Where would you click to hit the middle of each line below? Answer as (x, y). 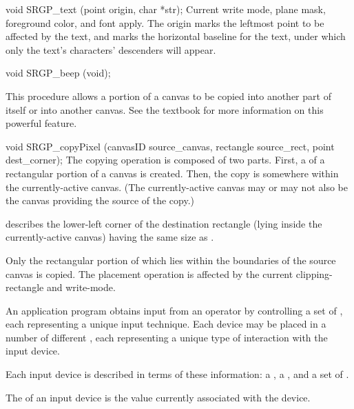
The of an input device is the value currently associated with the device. (158, 397)
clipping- (314, 273)
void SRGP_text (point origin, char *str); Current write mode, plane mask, (166, 9)
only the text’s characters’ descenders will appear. (111, 49)
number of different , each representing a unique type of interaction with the (167, 337)
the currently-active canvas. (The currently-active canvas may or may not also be (177, 187)
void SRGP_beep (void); (58, 73)
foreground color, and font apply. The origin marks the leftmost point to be (165, 22)
